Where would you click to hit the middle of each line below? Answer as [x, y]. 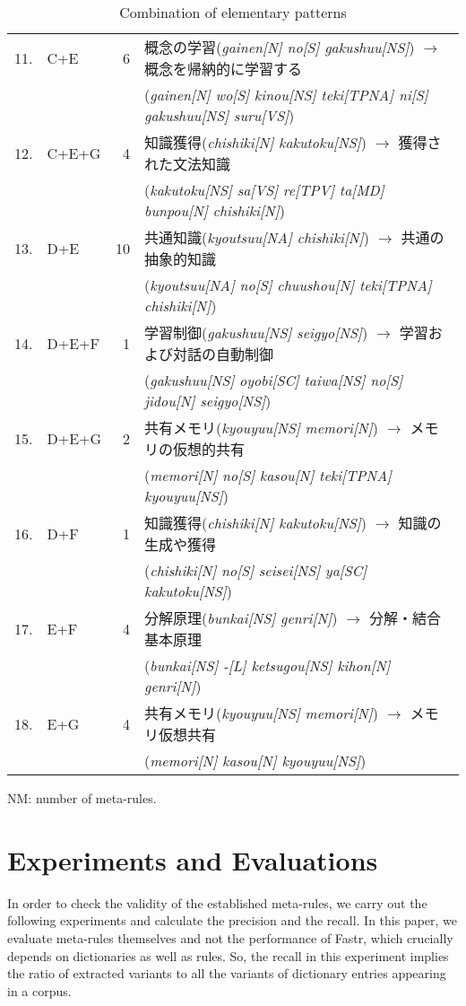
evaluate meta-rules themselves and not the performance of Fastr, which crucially [230, 937]
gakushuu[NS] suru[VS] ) [220, 115]
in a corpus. [39, 990]
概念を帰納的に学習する [224, 69]
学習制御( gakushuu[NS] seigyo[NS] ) [256, 332]
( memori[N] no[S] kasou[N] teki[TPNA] [268, 475]
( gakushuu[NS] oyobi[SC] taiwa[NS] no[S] [274, 380]
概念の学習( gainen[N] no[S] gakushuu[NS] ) [280, 47]
